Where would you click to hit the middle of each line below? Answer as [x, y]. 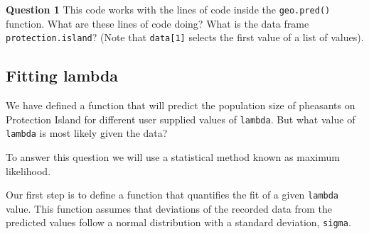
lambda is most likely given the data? [87, 133]
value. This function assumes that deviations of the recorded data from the [169, 208]
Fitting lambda [62, 76]
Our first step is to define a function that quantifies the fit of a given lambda [172, 195]
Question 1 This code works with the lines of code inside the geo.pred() [168, 9]
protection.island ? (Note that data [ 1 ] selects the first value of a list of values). [185, 37]
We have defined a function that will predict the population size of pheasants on [181, 105]
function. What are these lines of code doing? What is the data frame [157, 23]
